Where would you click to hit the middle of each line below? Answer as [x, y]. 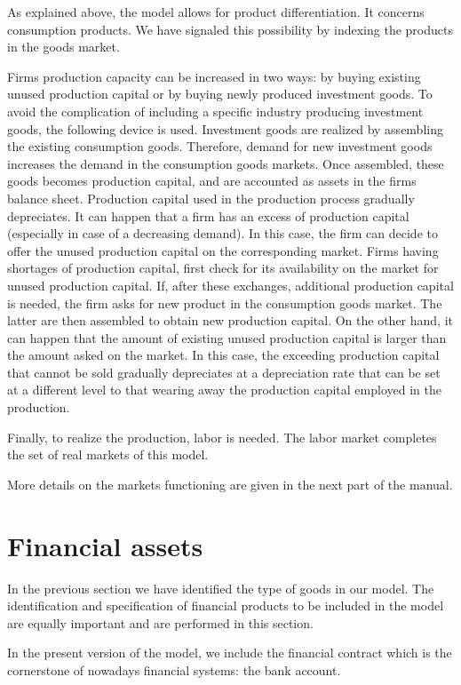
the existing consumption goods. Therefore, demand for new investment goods [220, 146]
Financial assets [105, 545]
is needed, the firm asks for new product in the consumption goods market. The [225, 303]
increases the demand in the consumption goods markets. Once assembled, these [226, 163]
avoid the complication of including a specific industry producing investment [215, 111]
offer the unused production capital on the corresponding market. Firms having [223, 250]
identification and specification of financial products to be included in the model [226, 605]
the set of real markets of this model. [108, 454]
